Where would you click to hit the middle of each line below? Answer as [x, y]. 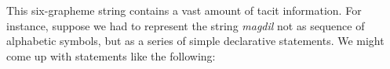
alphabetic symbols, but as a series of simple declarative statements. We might [195, 41]
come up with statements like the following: [111, 55]
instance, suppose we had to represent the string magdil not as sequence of [186, 25]
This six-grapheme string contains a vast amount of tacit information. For [184, 10]
